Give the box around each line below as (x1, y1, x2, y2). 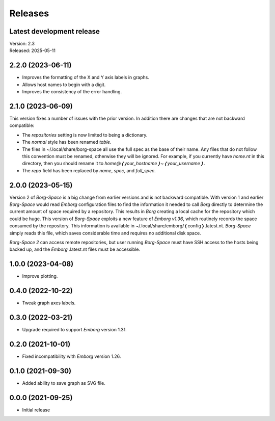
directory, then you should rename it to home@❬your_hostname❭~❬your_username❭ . (22, 161, 206, 167)
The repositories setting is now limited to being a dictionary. (22, 131, 148, 138)
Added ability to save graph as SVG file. (22, 380, 105, 386)
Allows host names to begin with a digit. (22, 82, 106, 88)
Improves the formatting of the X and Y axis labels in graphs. (22, 74, 150, 81)
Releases (9, 8, 49, 19)
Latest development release (9, 27, 100, 36)
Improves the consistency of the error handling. (22, 89, 122, 95)
